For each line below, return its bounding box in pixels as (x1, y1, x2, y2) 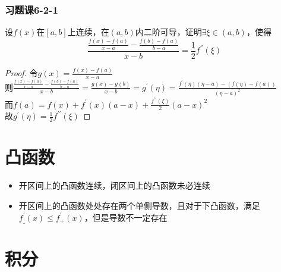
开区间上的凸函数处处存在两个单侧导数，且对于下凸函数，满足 (18, 199, 260, 212)
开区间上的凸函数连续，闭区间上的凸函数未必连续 (18, 179, 210, 192)
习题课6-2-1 (5, 2, 58, 17)
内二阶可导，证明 (135, 26, 202, 38)
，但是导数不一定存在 (84, 211, 168, 223)
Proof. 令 (5, 67, 38, 79)
